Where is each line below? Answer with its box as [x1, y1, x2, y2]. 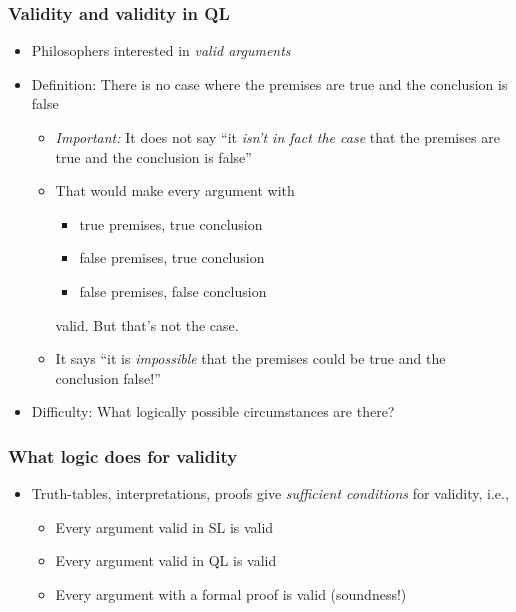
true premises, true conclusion [79, 213, 263, 234]
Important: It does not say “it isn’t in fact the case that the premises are [55, 127, 500, 147]
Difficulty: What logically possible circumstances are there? [31, 401, 395, 422]
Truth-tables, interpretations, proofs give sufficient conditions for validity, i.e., [31, 483, 509, 504]
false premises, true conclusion [79, 247, 265, 268]
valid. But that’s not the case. [55, 314, 239, 335]
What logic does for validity [8, 443, 238, 468]
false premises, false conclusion [79, 280, 267, 301]
